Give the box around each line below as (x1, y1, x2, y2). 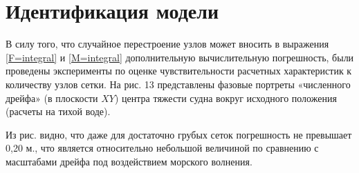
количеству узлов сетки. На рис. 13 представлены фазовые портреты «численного (6, 77, 351, 91)
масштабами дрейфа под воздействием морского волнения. (6, 154, 252, 168)
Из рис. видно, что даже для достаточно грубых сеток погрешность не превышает (6, 127, 352, 141)
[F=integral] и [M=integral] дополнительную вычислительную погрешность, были (6, 50, 354, 64)
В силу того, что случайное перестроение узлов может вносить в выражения (6, 37, 329, 51)
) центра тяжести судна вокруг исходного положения (114, 90, 337, 105)
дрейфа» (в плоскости (6, 90, 98, 105)
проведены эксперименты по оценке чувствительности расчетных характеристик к (6, 63, 352, 78)
